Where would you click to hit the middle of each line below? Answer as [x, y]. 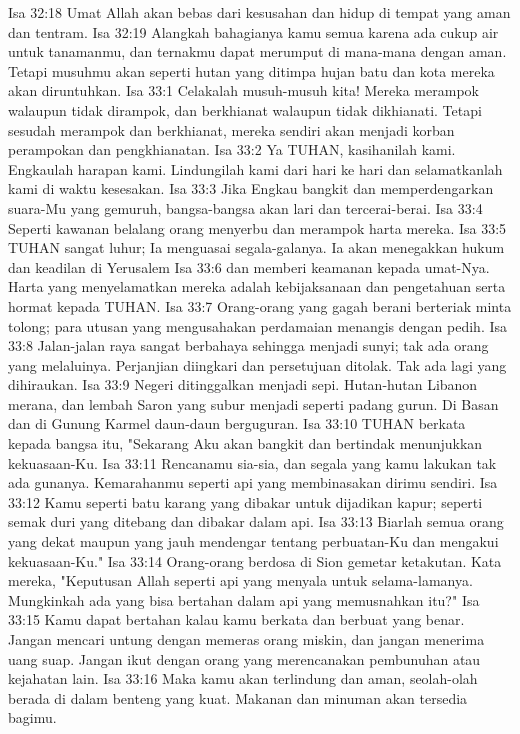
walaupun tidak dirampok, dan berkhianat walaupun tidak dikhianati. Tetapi [245, 109]
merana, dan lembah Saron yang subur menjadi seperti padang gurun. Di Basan [253, 403]
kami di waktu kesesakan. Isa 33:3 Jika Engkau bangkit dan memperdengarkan [251, 188]
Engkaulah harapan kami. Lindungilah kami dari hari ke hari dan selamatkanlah [255, 168]
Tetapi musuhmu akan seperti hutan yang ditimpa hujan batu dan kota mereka [251, 70]
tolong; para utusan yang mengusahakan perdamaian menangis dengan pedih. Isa [257, 325]
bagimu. [32, 717]
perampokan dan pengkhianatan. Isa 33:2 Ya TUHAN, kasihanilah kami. [232, 149]
